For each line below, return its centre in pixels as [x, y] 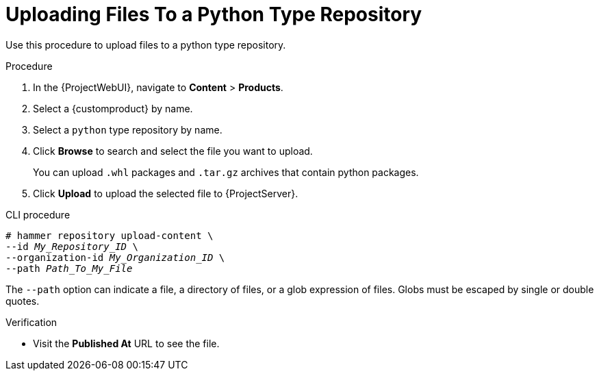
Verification [31, 322]
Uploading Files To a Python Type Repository [214, 14]
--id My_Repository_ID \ [72, 246]
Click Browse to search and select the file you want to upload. [173, 151]
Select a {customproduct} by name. [113, 108]
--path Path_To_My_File [69, 268]
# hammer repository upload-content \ [110, 235]
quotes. [23, 301]
